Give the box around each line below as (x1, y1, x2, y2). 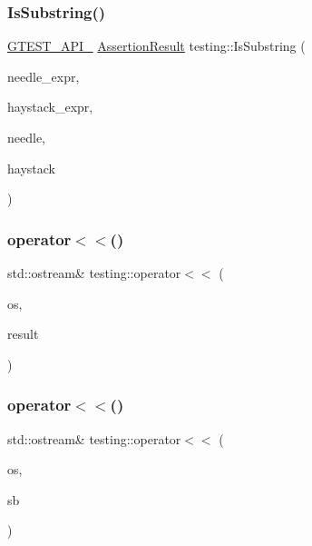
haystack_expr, (7, 97, 93, 116)
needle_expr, (7, 66, 80, 85)
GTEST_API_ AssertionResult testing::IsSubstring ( (7, 36, 306, 55)
